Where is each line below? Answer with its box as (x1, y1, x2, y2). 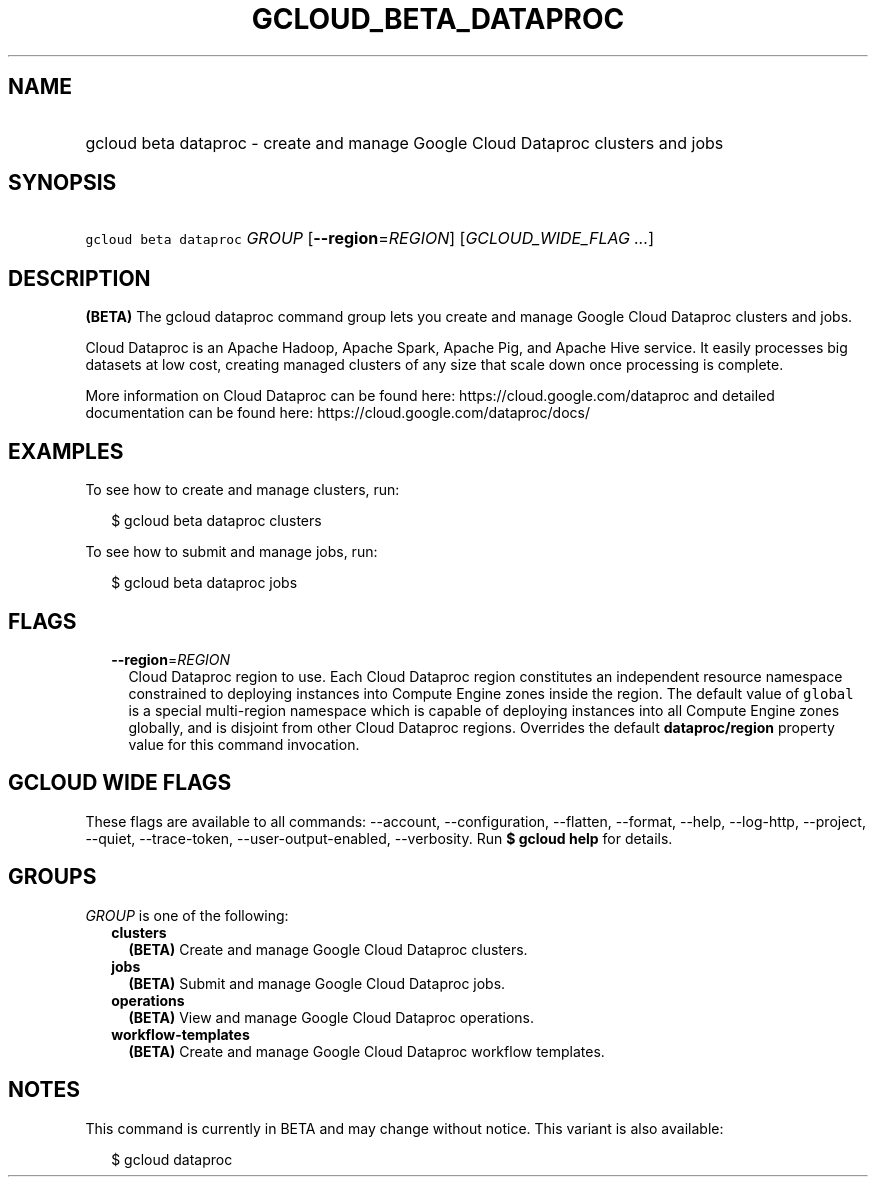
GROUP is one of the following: (85, 906, 289, 924)
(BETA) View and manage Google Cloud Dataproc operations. (128, 1008, 534, 1026)
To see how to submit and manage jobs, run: (85, 543, 378, 561)
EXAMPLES (8, 438, 124, 464)
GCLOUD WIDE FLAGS (8, 770, 232, 796)
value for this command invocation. (128, 735, 360, 753)
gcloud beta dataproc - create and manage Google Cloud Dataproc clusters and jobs (85, 132, 724, 153)
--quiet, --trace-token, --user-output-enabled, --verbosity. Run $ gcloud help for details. (85, 829, 673, 847)
